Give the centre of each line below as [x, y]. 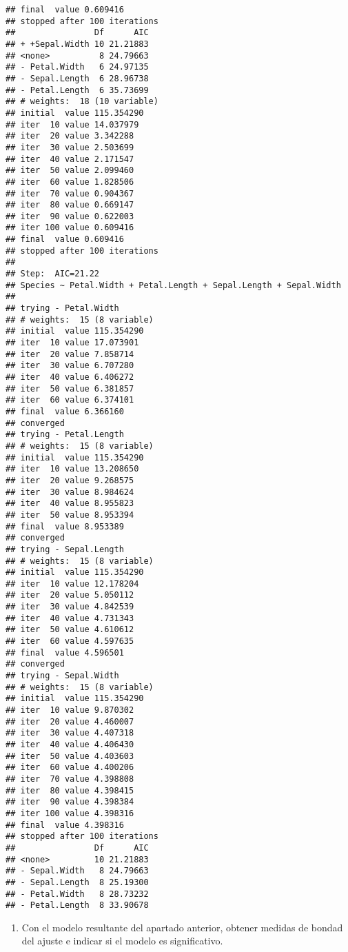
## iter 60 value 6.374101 [70, 400]
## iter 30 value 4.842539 [70, 607]
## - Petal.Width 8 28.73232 [77, 894]
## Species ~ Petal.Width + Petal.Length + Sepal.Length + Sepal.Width [173, 285]
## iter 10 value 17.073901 [72, 343]
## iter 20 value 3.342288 [70, 136]
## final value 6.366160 [65, 411]
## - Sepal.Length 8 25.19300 [77, 882]
